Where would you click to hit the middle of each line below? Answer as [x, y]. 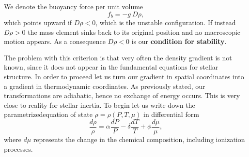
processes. [18, 149]
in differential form [171, 114]
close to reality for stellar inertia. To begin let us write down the [100, 105]
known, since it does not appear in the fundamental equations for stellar [111, 67]
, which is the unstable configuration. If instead [166, 22]
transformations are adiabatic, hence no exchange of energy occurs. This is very [122, 95]
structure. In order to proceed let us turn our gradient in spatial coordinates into [124, 77]
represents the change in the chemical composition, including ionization [139, 139]
